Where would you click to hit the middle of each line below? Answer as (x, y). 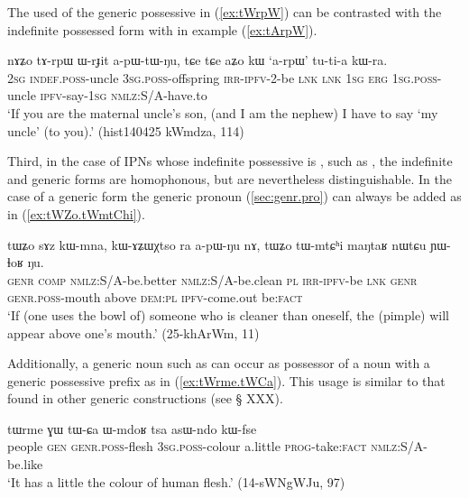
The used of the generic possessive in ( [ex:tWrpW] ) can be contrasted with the (225, 12)
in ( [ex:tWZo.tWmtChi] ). (76, 213)
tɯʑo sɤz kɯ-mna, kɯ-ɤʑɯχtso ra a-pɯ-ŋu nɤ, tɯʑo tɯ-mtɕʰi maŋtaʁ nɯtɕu (217, 244)
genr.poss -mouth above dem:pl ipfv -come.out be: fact (155, 297)
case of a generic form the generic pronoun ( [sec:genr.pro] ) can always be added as (234, 196)
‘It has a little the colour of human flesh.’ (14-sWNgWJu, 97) (176, 481)
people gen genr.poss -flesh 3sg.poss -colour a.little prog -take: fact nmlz (202, 446)
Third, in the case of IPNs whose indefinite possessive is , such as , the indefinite (230, 161)
